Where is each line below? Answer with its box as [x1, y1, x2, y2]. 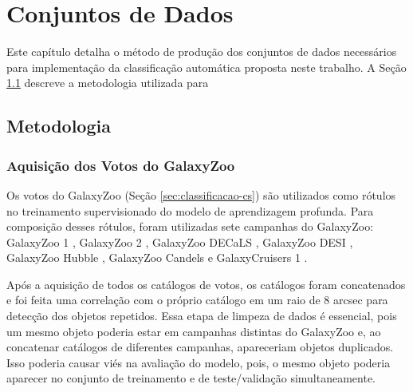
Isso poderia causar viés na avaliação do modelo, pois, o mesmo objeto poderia [6, 354, 391, 370]
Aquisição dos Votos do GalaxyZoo [6, 155, 235, 175]
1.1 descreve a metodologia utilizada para [6, 74, 209, 91]
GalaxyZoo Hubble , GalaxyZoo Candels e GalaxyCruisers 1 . [6, 249, 308, 266]
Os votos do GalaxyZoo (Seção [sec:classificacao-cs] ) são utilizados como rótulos [6, 186, 396, 203]
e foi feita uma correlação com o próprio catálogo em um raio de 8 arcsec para [6, 291, 388, 308]
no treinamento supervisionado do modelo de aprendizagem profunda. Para [6, 202, 374, 219]
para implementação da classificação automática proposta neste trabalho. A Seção [6, 58, 407, 75]
